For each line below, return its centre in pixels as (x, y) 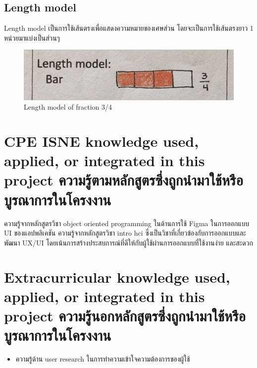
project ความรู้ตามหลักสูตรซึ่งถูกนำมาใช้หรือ (124, 180)
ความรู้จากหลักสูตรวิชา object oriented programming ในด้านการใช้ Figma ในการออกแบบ (127, 223)
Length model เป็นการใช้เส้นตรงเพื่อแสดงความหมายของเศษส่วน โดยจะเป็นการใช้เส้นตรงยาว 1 (129, 28)
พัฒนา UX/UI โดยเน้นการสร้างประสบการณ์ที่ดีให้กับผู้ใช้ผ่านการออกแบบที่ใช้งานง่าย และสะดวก (128, 242)
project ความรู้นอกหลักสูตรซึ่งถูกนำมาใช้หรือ (125, 315)
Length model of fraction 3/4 (68, 107)
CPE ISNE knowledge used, (102, 141)
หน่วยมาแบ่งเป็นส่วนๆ (32, 37)
